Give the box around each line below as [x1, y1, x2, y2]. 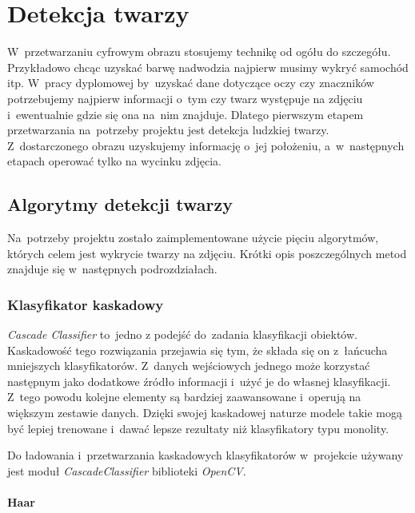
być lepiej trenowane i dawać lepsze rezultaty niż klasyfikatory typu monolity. [7, 420, 389, 436]
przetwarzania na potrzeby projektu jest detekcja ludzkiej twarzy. [7, 121, 329, 138]
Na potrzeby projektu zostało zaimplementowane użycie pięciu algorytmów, [7, 229, 379, 246]
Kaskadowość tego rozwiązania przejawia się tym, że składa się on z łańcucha [7, 341, 388, 358]
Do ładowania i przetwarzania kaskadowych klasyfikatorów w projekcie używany [7, 447, 404, 463]
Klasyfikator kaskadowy [7, 294, 164, 314]
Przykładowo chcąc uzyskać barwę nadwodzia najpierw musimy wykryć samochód [7, 58, 409, 75]
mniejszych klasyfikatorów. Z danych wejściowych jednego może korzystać [7, 357, 370, 374]
